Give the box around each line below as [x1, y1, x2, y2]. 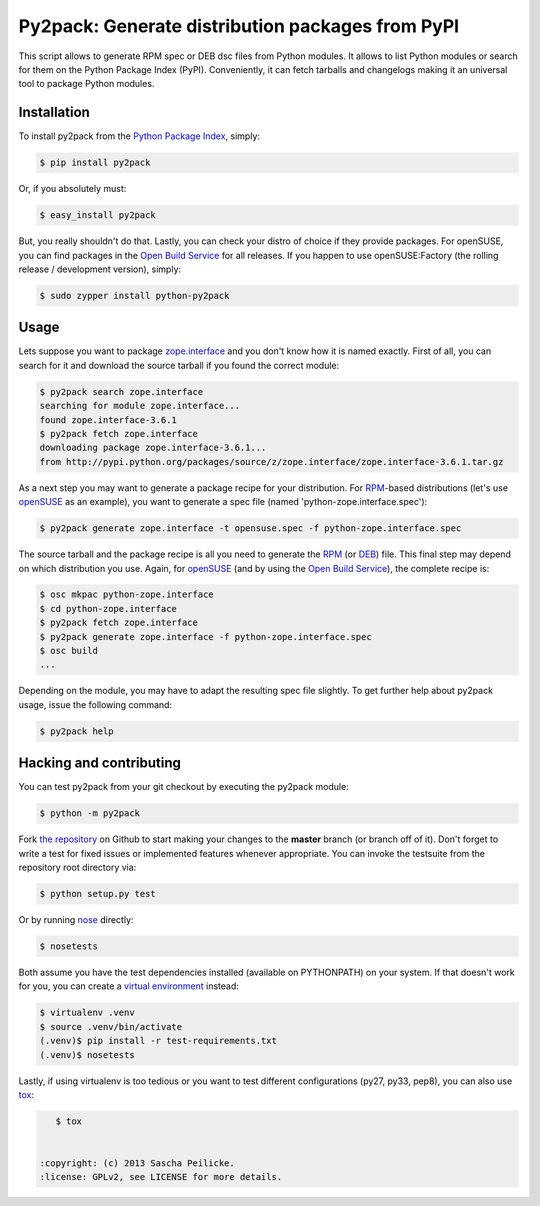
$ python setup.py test [39, 888, 157, 900]
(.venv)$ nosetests [39, 1049, 135, 1060]
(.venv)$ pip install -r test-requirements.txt [39, 1035, 277, 1047]
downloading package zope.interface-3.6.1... [39, 442, 267, 454]
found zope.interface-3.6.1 [39, 414, 177, 425]
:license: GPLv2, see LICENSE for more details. [39, 1171, 283, 1183]
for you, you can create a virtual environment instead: [18, 980, 240, 992]
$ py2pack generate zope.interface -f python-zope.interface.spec [39, 631, 372, 642]
